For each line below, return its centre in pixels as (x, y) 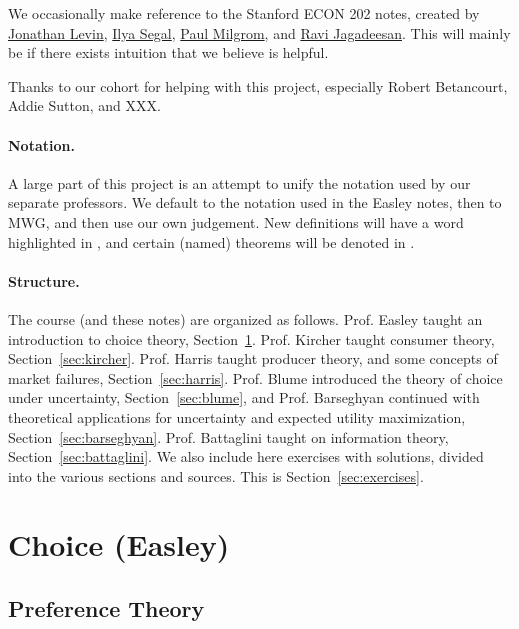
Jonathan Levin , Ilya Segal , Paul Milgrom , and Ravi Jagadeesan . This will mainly (259, 32)
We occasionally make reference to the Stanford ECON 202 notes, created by (244, 13)
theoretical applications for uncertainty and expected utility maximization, (237, 416)
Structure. (44, 280)
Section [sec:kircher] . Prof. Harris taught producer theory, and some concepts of (253, 358)
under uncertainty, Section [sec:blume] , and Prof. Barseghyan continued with (244, 397)
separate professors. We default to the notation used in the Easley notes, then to (255, 202)
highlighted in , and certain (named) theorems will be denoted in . (211, 241)
